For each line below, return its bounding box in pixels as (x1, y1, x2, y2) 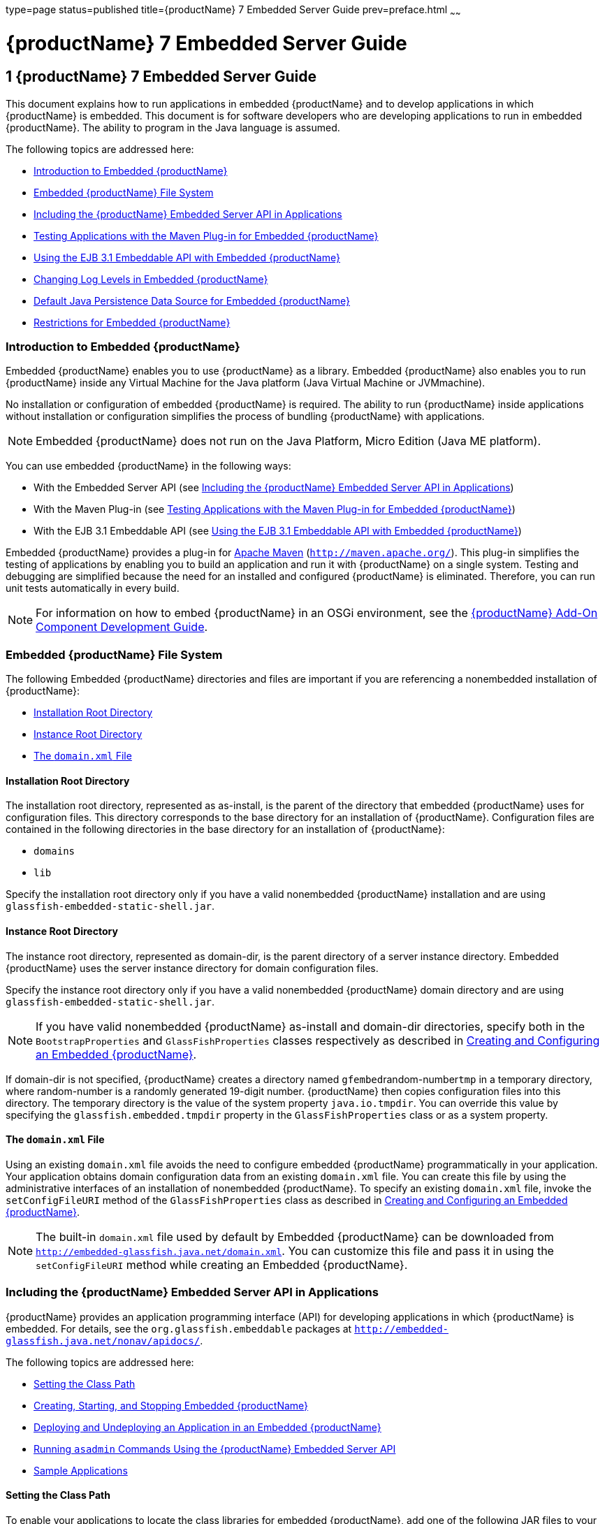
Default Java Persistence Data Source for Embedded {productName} (34, 294, 351, 307)
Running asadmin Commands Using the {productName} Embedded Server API (34, 1442, 396, 1455)
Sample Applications (34, 1464, 128, 1476)
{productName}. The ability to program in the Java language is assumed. (6, 121, 340, 133)
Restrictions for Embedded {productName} (34, 316, 231, 328)
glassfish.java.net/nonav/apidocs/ (6, 1335, 201, 1347)
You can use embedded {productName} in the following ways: (6, 460, 291, 472)
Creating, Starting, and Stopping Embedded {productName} (34, 1399, 309, 1411)
